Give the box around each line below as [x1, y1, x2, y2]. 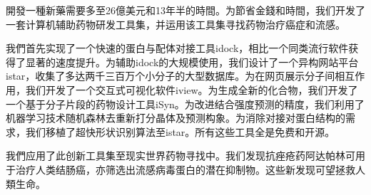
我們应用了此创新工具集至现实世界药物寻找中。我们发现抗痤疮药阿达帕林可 [6, 148, 355, 163]
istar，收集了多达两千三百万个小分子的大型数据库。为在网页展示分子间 [6, 68, 335, 83]
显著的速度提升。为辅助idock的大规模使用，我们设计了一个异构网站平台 [25, 54, 359, 69]
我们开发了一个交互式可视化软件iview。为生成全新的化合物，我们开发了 [25, 82, 358, 97]
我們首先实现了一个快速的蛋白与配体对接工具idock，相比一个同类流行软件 [6, 41, 349, 56]
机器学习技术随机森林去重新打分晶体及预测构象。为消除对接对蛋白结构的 [6, 110, 345, 125]
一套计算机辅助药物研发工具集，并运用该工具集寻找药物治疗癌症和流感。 [6, 16, 345, 31]
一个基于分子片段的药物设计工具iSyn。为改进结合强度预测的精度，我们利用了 [6, 96, 365, 111]
